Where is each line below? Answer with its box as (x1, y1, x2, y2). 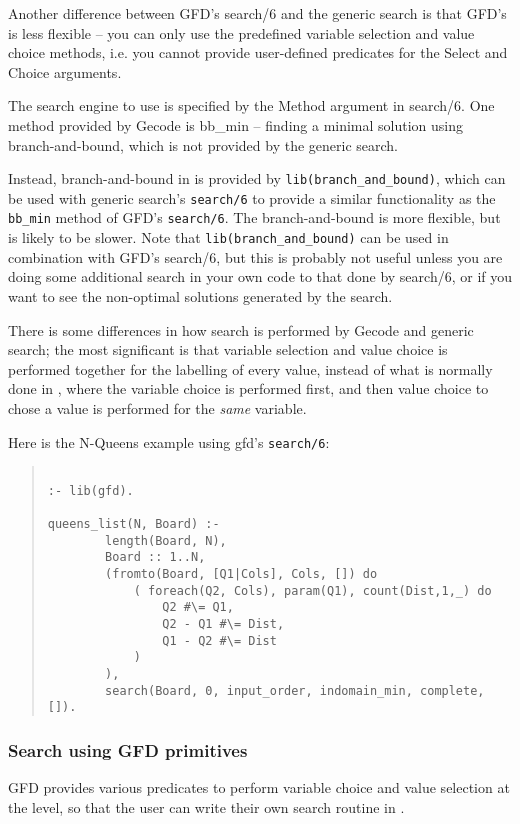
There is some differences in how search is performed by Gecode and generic (8, 319, 474, 340)
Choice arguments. (8, 61, 122, 82)
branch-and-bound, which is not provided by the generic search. (8, 134, 399, 155)
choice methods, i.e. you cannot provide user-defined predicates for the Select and (8, 42, 508, 63)
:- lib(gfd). (47, 483, 134, 498)
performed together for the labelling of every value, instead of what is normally (8, 358, 493, 379)
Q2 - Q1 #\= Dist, (162, 617, 285, 632)
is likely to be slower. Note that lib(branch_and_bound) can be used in (8, 227, 449, 248)
